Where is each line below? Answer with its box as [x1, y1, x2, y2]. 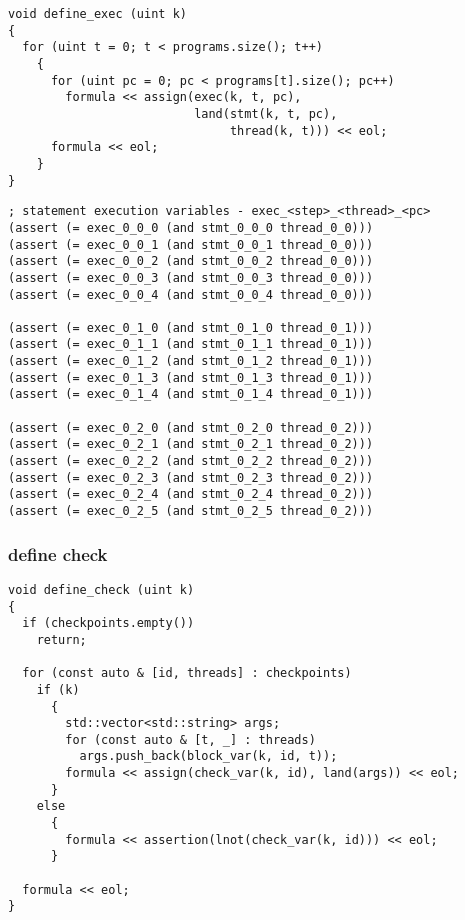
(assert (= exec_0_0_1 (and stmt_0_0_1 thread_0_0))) [8, 237, 374, 252]
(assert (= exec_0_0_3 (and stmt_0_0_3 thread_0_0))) [8, 270, 374, 285]
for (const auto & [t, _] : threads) [65, 732, 316, 747]
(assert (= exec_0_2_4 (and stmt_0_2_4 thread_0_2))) [8, 487, 374, 502]
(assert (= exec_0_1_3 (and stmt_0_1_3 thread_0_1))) [8, 370, 374, 385]
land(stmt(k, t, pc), [194, 106, 338, 121]
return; [36, 632, 87, 647]
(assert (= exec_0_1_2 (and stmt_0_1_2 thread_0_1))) [8, 354, 374, 369]
